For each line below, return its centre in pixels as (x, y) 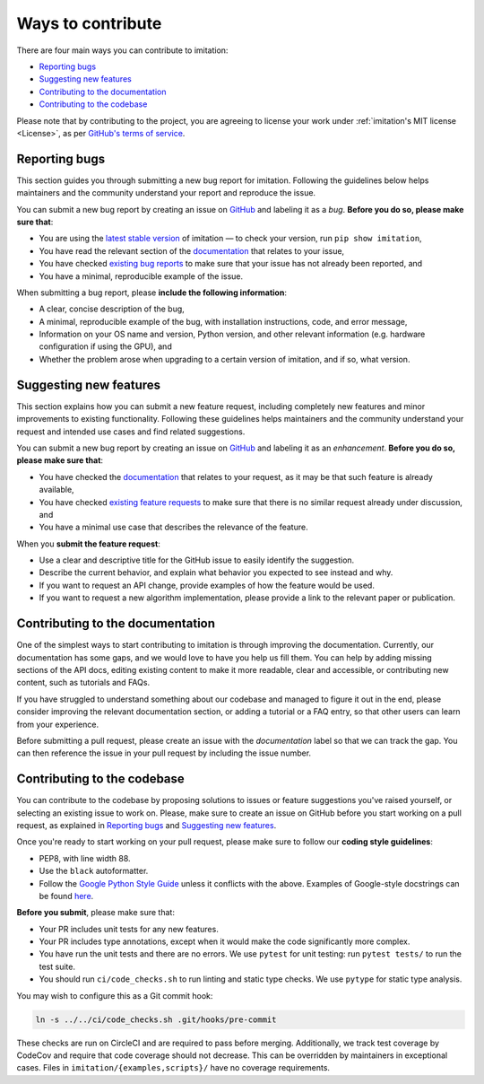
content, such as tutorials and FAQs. (83, 683)
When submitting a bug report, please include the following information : (151, 293)
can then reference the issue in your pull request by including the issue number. (164, 753)
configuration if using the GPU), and (105, 346)
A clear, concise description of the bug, (112, 309)
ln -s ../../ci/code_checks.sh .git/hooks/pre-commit (156, 1019)
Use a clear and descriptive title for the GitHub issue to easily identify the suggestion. (197, 560)
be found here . (66, 896)
